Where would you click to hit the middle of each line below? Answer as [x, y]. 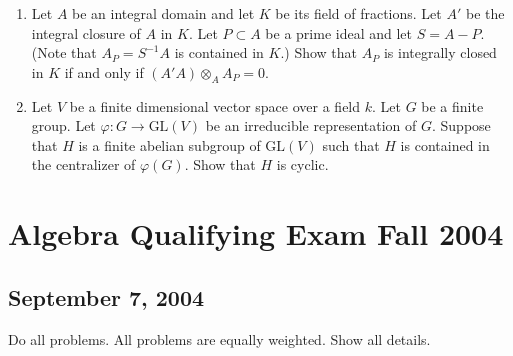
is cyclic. [302, 164]
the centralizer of [83, 164]
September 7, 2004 [106, 296]
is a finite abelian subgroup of [169, 144]
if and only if [104, 71]
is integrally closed [440, 52]
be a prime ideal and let [339, 32]
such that [351, 144]
